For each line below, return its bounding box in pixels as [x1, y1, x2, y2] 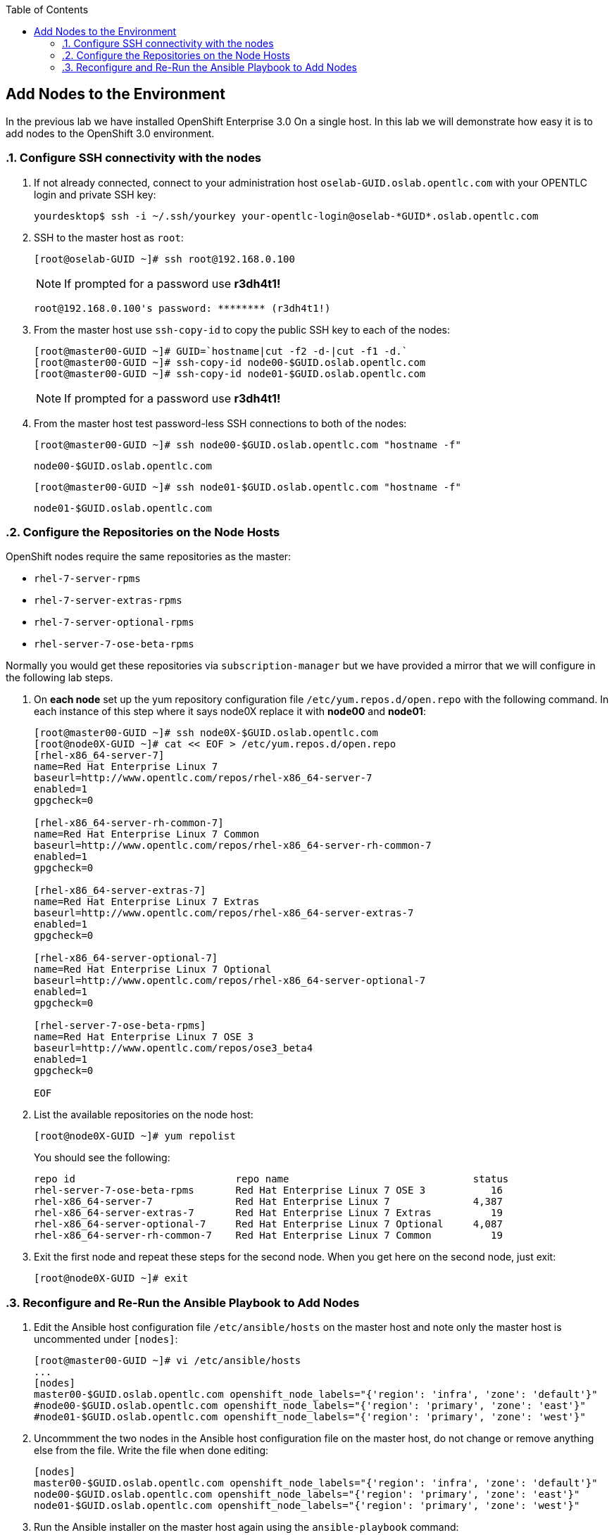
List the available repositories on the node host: [34, 1108, 253, 1121]
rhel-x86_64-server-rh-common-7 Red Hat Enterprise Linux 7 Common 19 [34, 1230, 503, 1242]
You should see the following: [34, 1151, 170, 1164]
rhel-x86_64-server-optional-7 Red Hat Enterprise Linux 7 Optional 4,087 [34, 1218, 503, 1230]
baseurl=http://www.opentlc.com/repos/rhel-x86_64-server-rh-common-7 [34, 840, 432, 852]
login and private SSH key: [34, 188, 156, 201]
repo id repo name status [34, 1173, 509, 1185]
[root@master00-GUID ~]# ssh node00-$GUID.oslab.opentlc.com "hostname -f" [34, 438, 461, 450]
